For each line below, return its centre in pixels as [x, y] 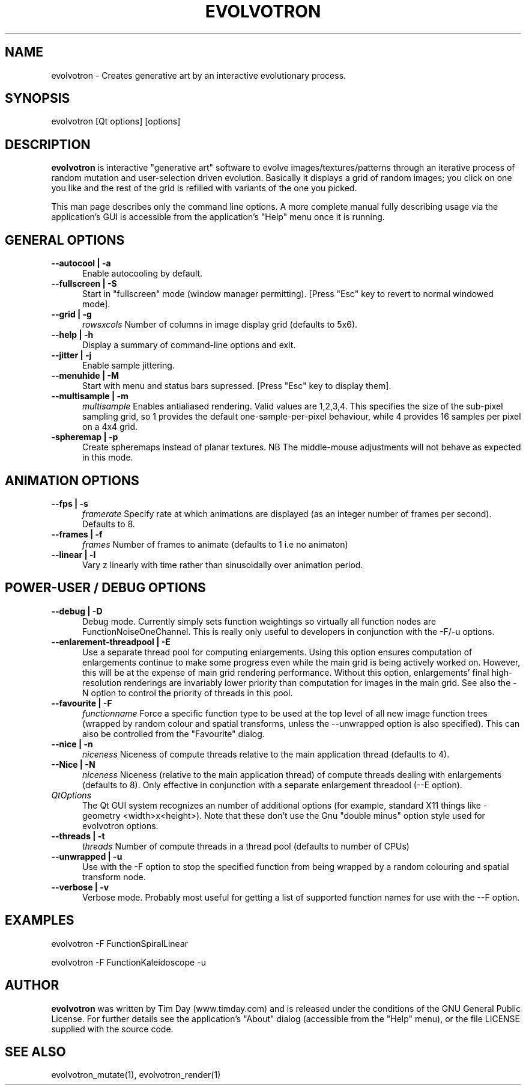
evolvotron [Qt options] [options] [116, 121]
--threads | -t [78, 836]
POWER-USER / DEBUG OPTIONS [105, 588]
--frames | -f [77, 534]
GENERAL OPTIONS [65, 240]
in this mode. [108, 458]
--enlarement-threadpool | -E [111, 641]
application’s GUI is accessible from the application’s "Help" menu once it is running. [218, 217]
